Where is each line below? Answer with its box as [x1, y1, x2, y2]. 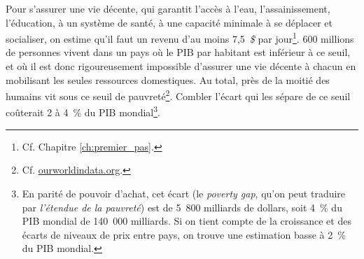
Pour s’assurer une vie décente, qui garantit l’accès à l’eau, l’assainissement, [6, 1, 330, 15]
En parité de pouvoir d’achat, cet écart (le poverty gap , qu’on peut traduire [22, 185, 346, 200]
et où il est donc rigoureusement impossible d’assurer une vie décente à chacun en [6, 59, 356, 73]
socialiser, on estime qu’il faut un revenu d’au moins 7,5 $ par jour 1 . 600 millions [6, 29, 354, 45]
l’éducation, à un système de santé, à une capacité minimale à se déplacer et [6, 15, 332, 29]
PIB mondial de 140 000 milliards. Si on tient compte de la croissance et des [22, 213, 351, 228]
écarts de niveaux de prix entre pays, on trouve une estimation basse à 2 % [22, 227, 346, 241]
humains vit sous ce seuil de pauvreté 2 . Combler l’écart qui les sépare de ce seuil [6, 87, 351, 103]
